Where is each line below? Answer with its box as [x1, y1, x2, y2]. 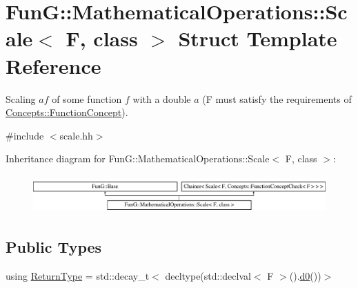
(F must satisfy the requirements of [202, 91, 352, 106]
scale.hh [59, 128, 93, 142]
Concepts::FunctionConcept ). [6, 105, 128, 119]
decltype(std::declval [165, 268, 251, 282]
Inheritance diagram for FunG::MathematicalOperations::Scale [6, 151, 270, 166]
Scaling [6, 91, 36, 106]
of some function [52, 91, 122, 106]
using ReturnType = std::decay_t [6, 268, 150, 282]
